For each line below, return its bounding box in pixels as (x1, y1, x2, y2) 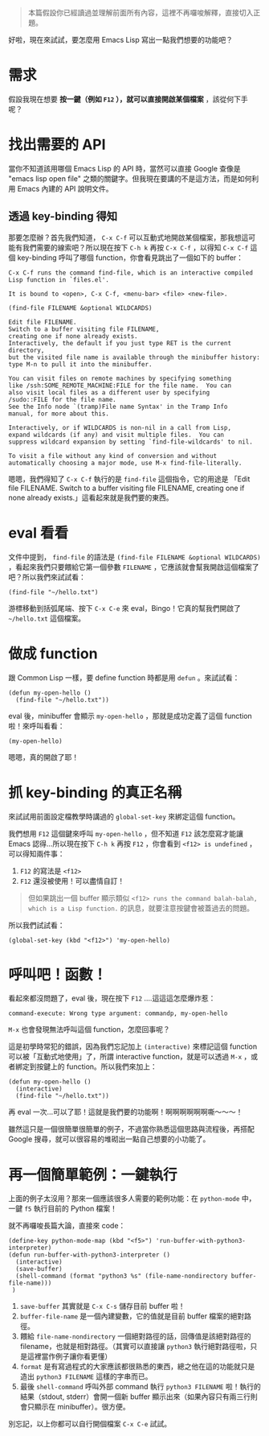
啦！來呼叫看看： (8, 720, 65, 731)
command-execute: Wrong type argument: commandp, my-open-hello (8, 1009, 228, 1017)
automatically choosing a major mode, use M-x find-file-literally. (8, 459, 243, 467)
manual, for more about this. (8, 410, 110, 418)
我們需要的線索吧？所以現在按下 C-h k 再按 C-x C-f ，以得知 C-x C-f (22, 242, 249, 252)
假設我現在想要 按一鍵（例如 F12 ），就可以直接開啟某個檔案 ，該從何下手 (8, 94, 249, 104)
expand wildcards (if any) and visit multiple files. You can (8, 431, 225, 439)
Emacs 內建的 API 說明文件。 (17, 184, 114, 193)
